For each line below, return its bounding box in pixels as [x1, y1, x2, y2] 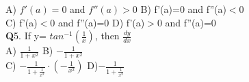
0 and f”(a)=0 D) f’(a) [50, 15, 145, 29]
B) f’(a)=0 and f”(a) [140, 2, 226, 16]
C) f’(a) [5, 15, 38, 29]
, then [94, 28, 120, 43]
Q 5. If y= [5, 28, 47, 43]
